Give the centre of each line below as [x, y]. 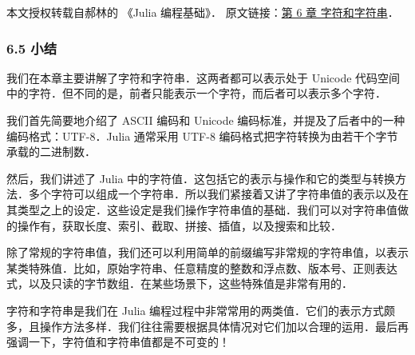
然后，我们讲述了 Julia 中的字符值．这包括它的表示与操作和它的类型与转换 [201, 178]
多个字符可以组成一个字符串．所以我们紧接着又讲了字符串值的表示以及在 [218, 194]
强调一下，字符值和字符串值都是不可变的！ [118, 342]
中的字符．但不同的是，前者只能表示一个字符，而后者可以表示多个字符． [196, 93]
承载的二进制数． [51, 152]
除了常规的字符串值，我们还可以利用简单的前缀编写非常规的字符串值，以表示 [207, 252]
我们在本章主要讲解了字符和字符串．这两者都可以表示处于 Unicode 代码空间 [204, 77]
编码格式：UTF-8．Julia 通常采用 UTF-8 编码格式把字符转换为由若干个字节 [202, 136]
